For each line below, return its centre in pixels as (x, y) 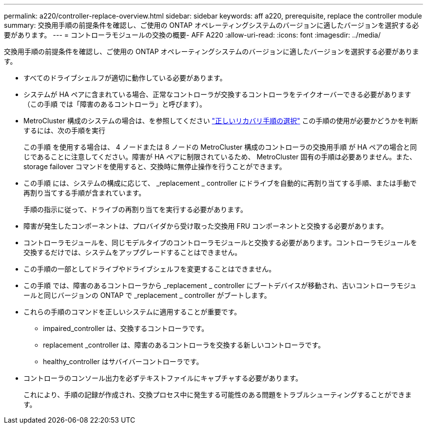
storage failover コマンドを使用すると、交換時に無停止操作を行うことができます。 (155, 166)
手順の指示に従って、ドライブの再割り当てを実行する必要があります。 (135, 209)
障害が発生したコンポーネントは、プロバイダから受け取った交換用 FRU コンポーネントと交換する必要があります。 (206, 226)
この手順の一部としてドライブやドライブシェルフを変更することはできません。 (150, 269)
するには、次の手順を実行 (64, 130)
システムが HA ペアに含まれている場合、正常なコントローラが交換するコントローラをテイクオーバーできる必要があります (217, 94)
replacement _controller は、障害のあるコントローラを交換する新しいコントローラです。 (184, 345)
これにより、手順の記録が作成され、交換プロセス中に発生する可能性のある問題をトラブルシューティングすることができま (218, 395)
